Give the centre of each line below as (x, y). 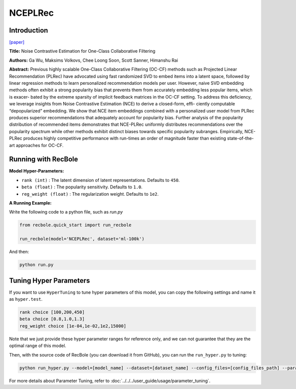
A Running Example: (30, 203)
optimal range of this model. (38, 346)
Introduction (29, 30)
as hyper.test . (26, 299)
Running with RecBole (44, 159)
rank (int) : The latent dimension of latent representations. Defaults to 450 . (101, 180)
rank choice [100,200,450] (52, 312)
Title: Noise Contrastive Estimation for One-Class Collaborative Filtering (82, 51)
